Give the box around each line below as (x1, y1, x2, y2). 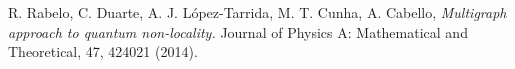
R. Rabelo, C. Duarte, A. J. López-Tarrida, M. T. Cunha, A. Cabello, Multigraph (8, 2, 507, 22)
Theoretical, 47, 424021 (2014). (8, 41, 198, 62)
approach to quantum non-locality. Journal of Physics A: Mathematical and (8, 21, 468, 42)
